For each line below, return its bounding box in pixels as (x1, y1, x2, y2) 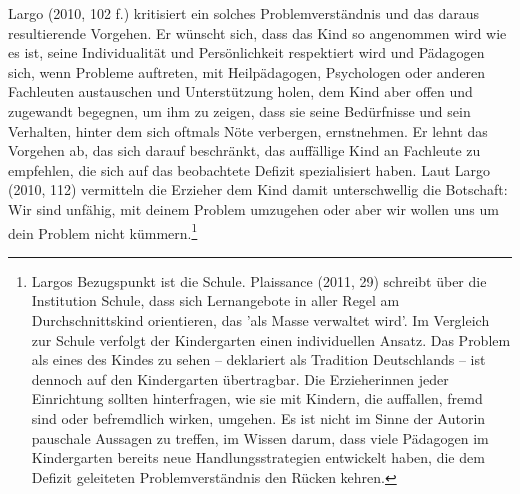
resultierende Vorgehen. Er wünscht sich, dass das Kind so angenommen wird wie (8, 22, 507, 43)
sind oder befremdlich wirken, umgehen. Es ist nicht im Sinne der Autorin (31, 407, 486, 428)
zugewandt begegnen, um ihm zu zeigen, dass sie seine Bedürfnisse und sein (8, 100, 471, 121)
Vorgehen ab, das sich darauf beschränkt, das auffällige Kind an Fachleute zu (8, 140, 481, 161)
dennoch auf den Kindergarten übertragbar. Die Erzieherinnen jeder (31, 368, 449, 389)
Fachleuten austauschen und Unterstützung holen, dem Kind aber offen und (8, 81, 473, 102)
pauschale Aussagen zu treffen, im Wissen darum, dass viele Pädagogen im (31, 427, 489, 448)
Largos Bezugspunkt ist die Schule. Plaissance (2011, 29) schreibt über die (31, 270, 487, 291)
